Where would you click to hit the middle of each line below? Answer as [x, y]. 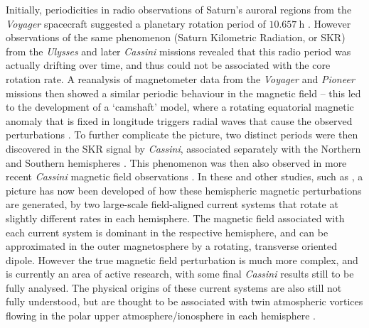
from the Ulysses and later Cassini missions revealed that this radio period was [178, 51]
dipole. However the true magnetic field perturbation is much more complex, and [182, 259]
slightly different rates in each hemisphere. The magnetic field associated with [175, 218]
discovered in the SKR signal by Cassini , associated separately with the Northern [183, 148]
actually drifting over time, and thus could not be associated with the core [168, 65]
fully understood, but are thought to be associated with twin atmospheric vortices [184, 301]
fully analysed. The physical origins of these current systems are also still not [174, 287]
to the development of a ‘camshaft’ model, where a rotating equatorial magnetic [180, 107]
